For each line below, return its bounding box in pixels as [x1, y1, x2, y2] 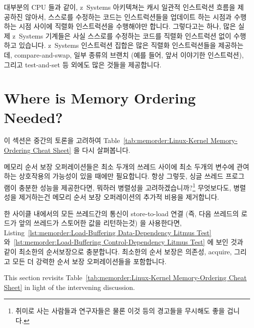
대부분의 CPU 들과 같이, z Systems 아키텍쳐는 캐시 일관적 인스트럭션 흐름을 [4, 2, 235, 12]
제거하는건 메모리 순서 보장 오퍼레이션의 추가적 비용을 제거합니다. [19, 192, 219, 202]
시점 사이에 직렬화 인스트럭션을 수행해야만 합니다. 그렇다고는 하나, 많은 [19, 21, 236, 31]
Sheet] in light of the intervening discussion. [4, 282, 135, 292]
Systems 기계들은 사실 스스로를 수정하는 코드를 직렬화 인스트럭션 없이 [19, 30, 232, 41]
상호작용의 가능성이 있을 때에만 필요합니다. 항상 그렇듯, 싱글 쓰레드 [19, 171, 224, 181]
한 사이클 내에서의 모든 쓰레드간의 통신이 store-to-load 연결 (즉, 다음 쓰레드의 [4, 208, 239, 218]
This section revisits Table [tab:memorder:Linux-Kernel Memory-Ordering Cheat [4, 272, 247, 283]
